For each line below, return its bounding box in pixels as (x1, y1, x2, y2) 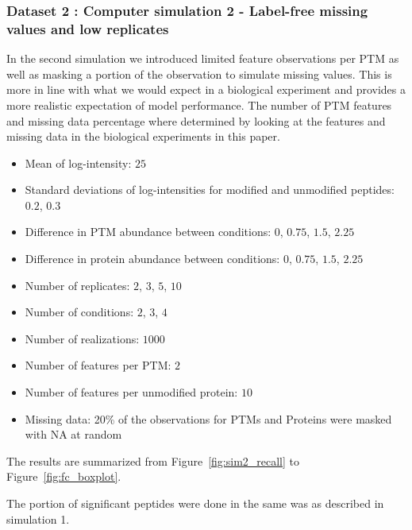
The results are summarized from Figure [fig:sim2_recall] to (6, 452, 300, 469)
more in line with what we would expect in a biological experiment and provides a (6, 81, 406, 98)
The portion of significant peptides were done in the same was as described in (6, 495, 384, 512)
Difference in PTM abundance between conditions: (25, 223, 271, 240)
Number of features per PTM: (25, 357, 171, 373)
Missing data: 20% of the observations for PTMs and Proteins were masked (25, 410, 392, 427)
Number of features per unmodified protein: (25, 384, 238, 400)
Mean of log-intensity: (25, 154, 132, 171)
